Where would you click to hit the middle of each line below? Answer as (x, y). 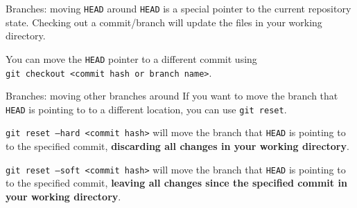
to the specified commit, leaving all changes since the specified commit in (176, 183)
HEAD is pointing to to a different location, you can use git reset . (146, 109)
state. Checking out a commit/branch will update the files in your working (164, 22)
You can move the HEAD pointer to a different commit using (131, 58)
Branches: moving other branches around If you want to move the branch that (172, 96)
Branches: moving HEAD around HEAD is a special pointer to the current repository (178, 8)
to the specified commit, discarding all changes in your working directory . (177, 146)
